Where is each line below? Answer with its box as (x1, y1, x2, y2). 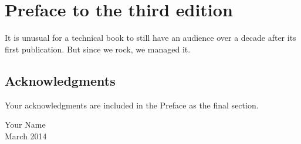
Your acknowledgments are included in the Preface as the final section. (5, 99, 259, 111)
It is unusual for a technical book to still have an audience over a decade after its (5, 31, 296, 44)
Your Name (5, 118, 46, 131)
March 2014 (5, 129, 47, 142)
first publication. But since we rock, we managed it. (5, 43, 191, 55)
